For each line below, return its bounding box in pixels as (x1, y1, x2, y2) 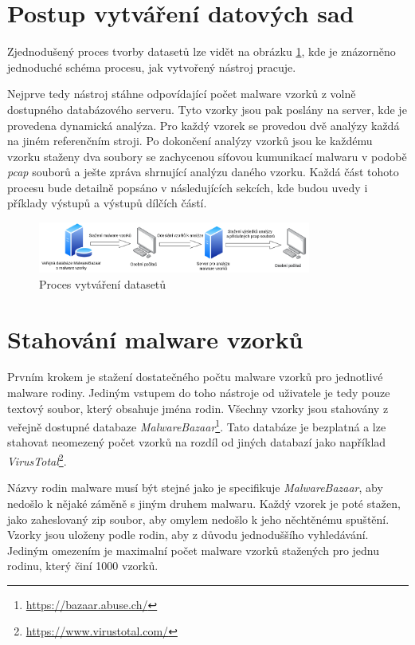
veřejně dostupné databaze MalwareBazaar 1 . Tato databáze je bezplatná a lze (7, 416, 386, 435)
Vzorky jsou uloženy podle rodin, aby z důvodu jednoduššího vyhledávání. (7, 526, 369, 543)
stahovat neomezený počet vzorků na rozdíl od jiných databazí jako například (7, 434, 386, 450)
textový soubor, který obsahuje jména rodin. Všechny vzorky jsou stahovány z (7, 399, 389, 416)
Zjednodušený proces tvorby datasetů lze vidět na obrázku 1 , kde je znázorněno (7, 43, 396, 60)
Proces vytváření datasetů (39, 275, 166, 292)
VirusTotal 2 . (7, 450, 67, 469)
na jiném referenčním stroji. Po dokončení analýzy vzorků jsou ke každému (7, 132, 373, 149)
